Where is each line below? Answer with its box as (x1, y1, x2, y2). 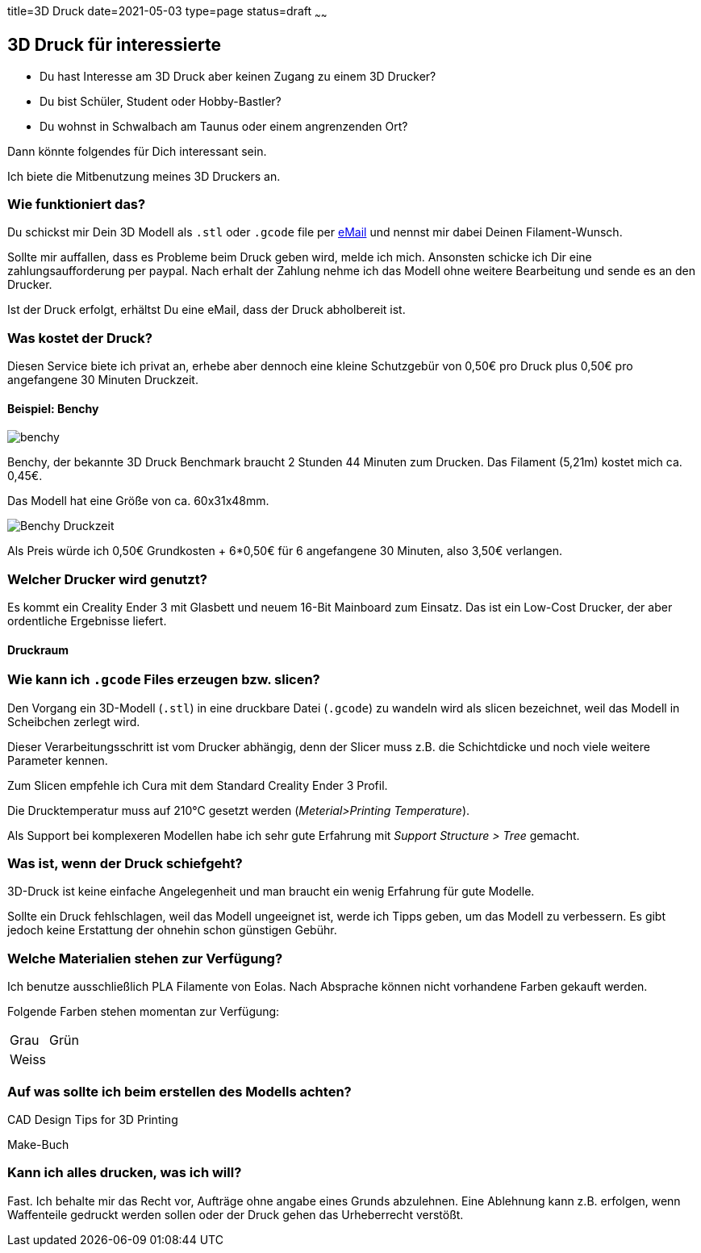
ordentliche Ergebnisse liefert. (7, 614, 167, 629)
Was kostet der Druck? (7, 329, 152, 346)
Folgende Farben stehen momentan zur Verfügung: (7, 1004, 280, 1019)
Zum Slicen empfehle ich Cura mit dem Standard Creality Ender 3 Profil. (7, 778, 388, 792)
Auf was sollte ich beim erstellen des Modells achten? (7, 1083, 352, 1100)
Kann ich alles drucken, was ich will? (7, 1164, 242, 1181)
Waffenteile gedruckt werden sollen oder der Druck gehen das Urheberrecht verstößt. (7, 1207, 464, 1222)
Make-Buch (7, 1137, 69, 1151)
